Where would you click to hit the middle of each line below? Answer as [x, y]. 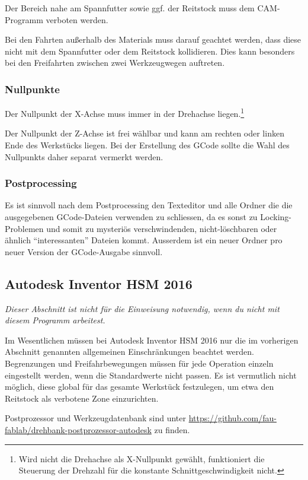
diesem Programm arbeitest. [55, 320]
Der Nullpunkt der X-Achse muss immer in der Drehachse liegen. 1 [125, 112]
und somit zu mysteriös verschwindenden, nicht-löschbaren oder [162, 228]
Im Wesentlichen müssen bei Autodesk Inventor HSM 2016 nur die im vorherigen [152, 340]
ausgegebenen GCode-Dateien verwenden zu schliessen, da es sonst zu [131, 217]
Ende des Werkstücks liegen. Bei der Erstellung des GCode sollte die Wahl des [147, 145]
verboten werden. [77, 19]
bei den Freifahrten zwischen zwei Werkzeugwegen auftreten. [115, 63]
